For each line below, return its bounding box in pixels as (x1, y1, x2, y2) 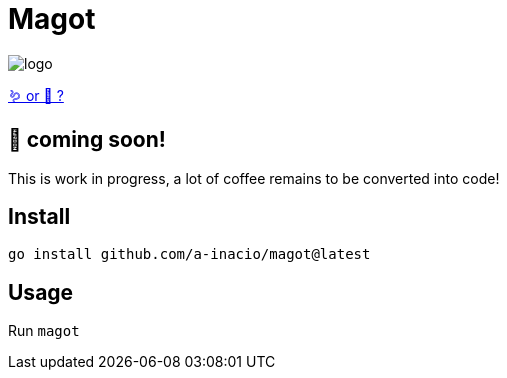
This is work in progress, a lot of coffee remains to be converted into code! (8, 169, 500, 187)
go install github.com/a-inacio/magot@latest (8, 246, 371, 263)
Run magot (8, 322, 80, 340)
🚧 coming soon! (8, 127, 166, 153)
